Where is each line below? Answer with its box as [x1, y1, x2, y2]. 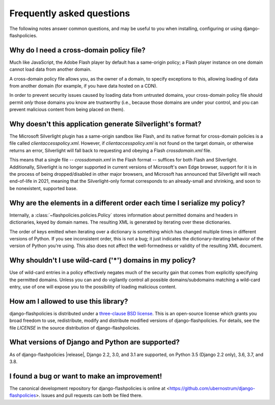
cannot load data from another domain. [9, 66, 92, 72]
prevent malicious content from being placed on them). [9, 106, 125, 113]
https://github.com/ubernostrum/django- [169, 385, 256, 391]
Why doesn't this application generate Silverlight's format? [9, 120, 202, 128]
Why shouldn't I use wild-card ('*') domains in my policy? [9, 256, 196, 265]
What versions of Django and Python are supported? [9, 338, 180, 346]
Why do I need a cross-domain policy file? [9, 46, 146, 55]
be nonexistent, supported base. [9, 185, 78, 191]
